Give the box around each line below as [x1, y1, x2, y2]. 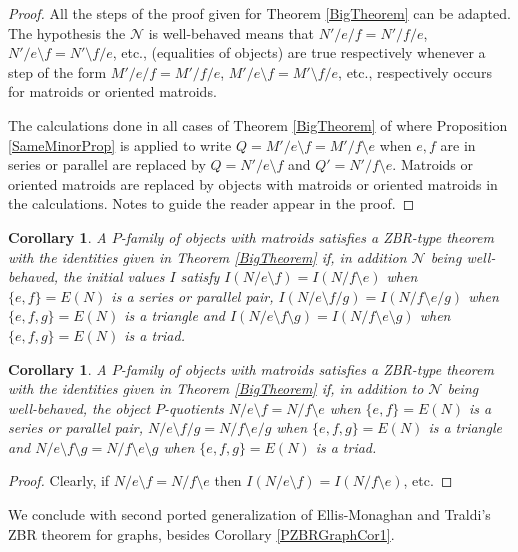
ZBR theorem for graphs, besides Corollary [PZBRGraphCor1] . [8, 523, 395, 544]
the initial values [63, 266, 165, 287]
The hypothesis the [8, 22, 126, 43]
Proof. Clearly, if [8, 470, 110, 491]
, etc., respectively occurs [338, 61, 492, 82]
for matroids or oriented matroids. [8, 81, 217, 102]
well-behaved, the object [8, 397, 151, 418]
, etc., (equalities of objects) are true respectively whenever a [112, 42, 486, 63]
